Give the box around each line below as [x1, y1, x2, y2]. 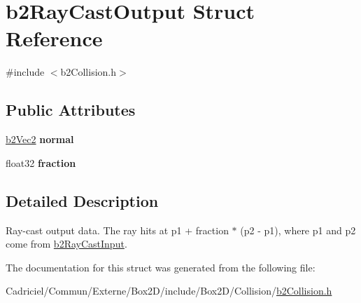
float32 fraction [6, 155, 76, 170]
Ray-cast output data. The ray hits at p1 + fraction [6, 222, 229, 237]
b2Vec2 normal [6, 132, 74, 147]
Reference [6, 24, 103, 53]
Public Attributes [6, 99, 136, 121]
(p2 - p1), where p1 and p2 [240, 222, 356, 237]
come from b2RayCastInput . [6, 236, 127, 251]
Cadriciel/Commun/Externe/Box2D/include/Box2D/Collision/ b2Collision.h [6, 283, 332, 298]
